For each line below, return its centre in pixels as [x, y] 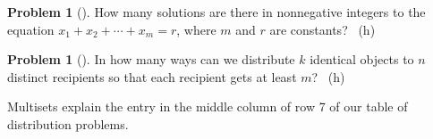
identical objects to [362, 59]
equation [31, 29]
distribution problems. [68, 123]
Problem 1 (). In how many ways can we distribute [151, 59]
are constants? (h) [323, 29]
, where [196, 29]
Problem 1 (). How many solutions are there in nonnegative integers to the [216, 12]
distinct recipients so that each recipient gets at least [152, 76]
